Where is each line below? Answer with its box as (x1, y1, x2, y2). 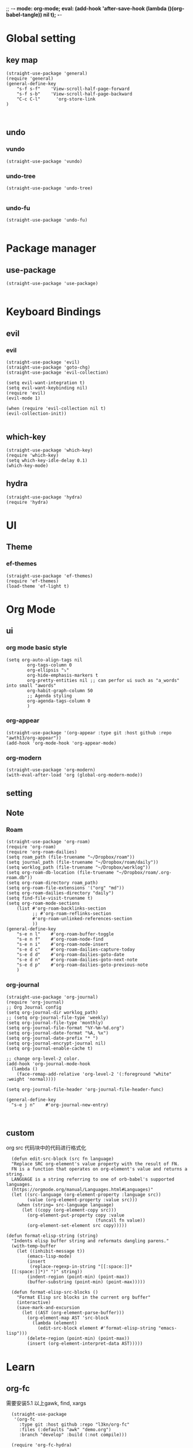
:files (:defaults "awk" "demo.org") (19, 1427, 111, 1433)
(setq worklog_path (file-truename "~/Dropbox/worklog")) (6, 864, 151, 870)
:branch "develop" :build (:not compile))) (19, 1432, 127, 1438)
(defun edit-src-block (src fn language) (11, 1156, 114, 1162)
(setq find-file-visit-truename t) (6, 896, 93, 901)
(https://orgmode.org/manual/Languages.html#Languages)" (11, 1187, 154, 1193)
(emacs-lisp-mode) (27, 1253, 72, 1260)
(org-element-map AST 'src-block (27, 1315, 109, 1321)
